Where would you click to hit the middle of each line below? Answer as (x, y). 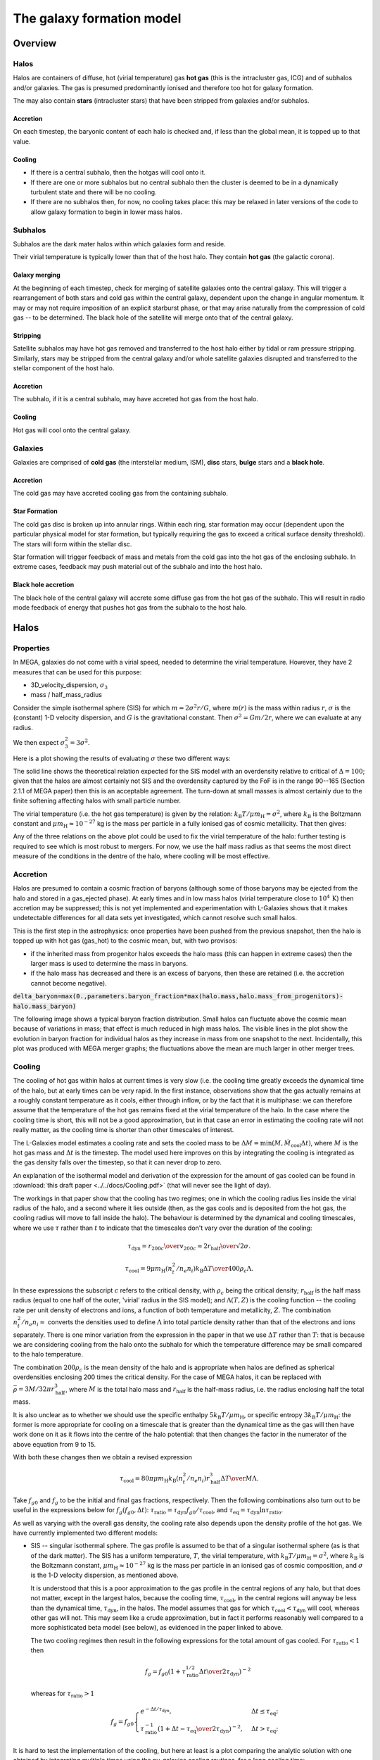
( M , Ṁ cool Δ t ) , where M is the (315, 1144)
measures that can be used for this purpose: (77, 672)
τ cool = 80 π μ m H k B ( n (151, 1479)
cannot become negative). (69, 983)
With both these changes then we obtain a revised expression (103, 1457)
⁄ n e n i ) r (199, 1479)
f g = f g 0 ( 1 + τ (165, 1672)
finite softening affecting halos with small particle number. (97, 801)
